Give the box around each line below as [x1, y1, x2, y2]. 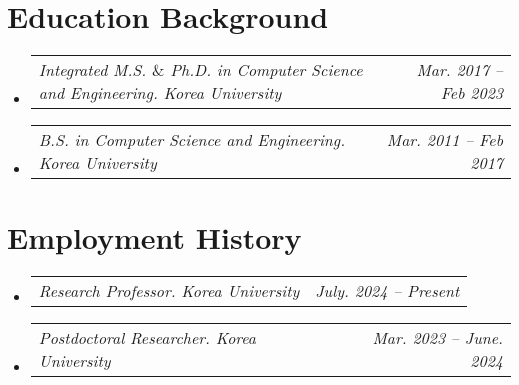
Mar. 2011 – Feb [386, 128, 503, 152]
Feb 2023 [440, 81, 503, 105]
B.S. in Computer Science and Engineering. [38, 128, 346, 152]
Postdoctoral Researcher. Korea [38, 326, 257, 350]
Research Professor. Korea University [38, 279, 300, 303]
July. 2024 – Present [315, 279, 460, 303]
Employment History [7, 217, 302, 258]
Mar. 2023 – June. [372, 326, 503, 350]
